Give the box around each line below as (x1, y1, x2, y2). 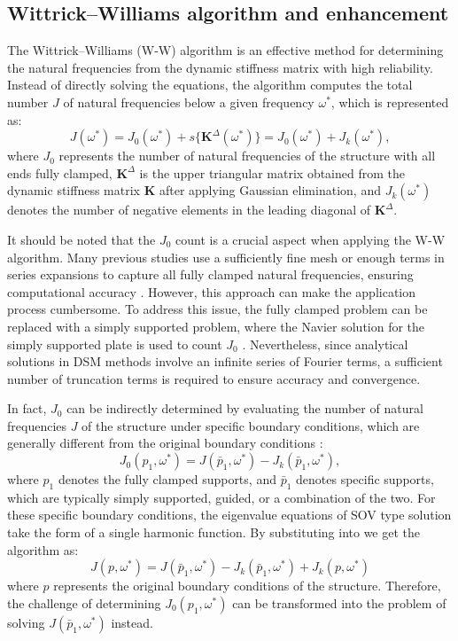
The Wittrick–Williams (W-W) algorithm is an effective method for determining (7, 41, 444, 59)
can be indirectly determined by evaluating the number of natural (66, 399, 423, 418)
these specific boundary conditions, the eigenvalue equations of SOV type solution (7, 505, 452, 524)
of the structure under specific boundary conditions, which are (82, 416, 420, 434)
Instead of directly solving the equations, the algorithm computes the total (7, 75, 413, 94)
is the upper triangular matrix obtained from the (139, 163, 405, 182)
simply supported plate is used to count (7, 334, 222, 353)
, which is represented (330, 92, 449, 111)
